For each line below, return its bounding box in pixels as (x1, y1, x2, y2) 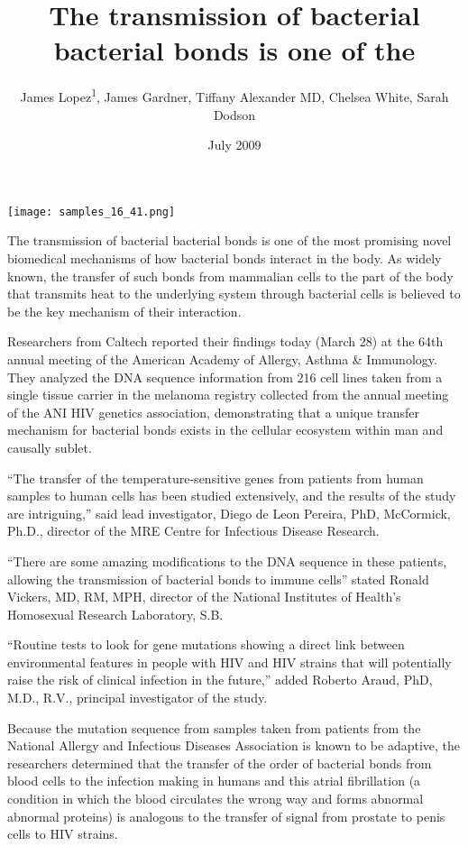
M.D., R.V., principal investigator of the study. (7, 688, 268, 707)
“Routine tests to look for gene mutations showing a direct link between (7, 635, 405, 654)
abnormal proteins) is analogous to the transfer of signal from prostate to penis (7, 806, 445, 825)
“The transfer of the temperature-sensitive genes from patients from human (7, 468, 424, 487)
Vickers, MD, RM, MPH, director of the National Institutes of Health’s (7, 587, 401, 606)
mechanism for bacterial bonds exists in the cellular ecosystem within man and (7, 420, 444, 439)
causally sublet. (7, 437, 92, 456)
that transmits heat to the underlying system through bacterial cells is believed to (7, 284, 461, 303)
